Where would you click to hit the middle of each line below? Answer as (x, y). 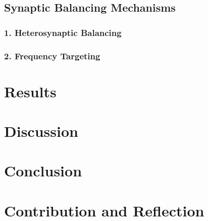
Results (30, 91)
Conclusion (43, 171)
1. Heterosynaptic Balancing (63, 32)
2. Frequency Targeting (52, 56)
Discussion (41, 131)
